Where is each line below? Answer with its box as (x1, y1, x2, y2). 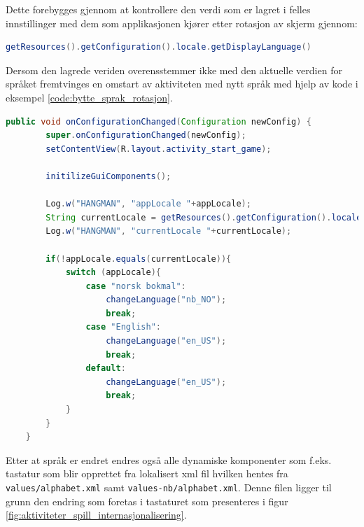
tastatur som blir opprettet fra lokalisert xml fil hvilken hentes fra (6, 466, 288, 481)
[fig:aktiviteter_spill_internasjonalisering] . (6, 507, 187, 522)
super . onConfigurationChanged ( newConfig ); (45, 130, 246, 141)
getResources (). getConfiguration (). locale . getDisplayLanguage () (6, 42, 311, 52)
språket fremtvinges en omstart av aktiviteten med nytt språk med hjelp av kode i (6, 76, 358, 91)
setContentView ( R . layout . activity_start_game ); (45, 143, 272, 154)
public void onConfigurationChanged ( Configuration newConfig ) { (6, 116, 311, 127)
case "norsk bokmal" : (85, 281, 186, 291)
